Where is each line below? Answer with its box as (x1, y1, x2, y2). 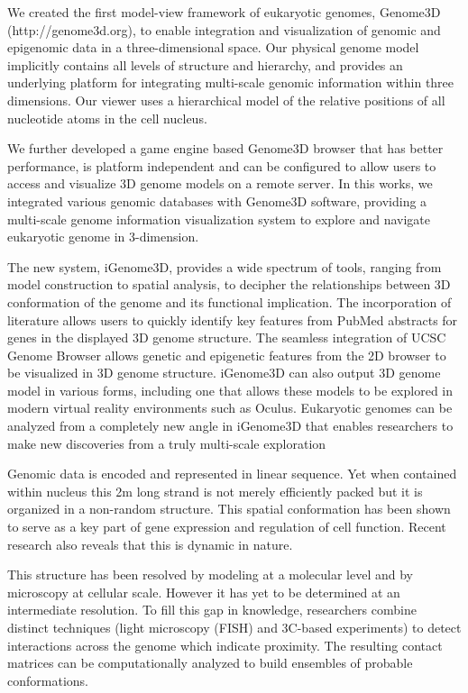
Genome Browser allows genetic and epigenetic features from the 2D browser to (7, 345, 446, 364)
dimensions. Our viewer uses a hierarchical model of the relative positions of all (7, 90, 445, 109)
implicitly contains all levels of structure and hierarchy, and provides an (7, 55, 403, 74)
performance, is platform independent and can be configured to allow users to (7, 156, 436, 175)
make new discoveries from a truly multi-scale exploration (7, 433, 326, 452)
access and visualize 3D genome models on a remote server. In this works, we (7, 174, 433, 193)
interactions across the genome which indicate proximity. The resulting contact (7, 635, 443, 654)
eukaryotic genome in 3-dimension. (7, 227, 199, 246)
